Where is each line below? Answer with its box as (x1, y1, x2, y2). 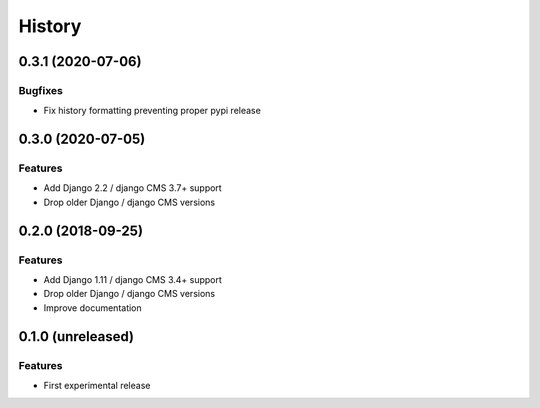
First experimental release (43, 379, 151, 391)
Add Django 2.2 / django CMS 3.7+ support (43, 182, 222, 194)
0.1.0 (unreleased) (18, 328, 135, 345)
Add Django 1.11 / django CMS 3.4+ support (43, 274, 222, 286)
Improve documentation (43, 301, 142, 314)
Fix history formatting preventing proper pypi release (43, 105, 262, 117)
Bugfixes (18, 83, 64, 97)
